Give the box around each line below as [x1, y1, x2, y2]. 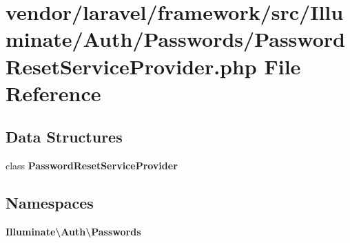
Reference [6, 78, 101, 107]
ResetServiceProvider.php [6, 52, 257, 80]
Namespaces [6, 192, 94, 213]
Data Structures [6, 126, 123, 147]
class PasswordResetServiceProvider [6, 158, 178, 173]
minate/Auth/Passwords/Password [6, 25, 345, 53]
